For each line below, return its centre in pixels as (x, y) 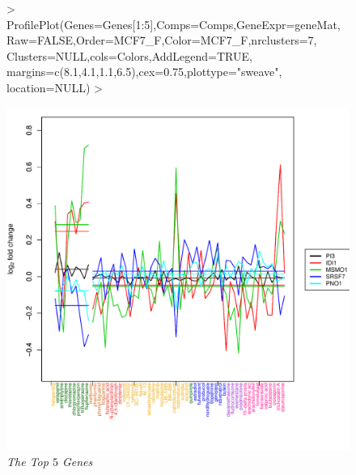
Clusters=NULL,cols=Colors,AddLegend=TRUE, (129, 55)
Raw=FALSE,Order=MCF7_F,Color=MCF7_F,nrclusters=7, (162, 40)
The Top (28, 462)
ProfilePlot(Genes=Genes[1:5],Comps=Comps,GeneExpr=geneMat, (174, 24)
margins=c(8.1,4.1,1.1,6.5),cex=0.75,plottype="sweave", (144, 72)
